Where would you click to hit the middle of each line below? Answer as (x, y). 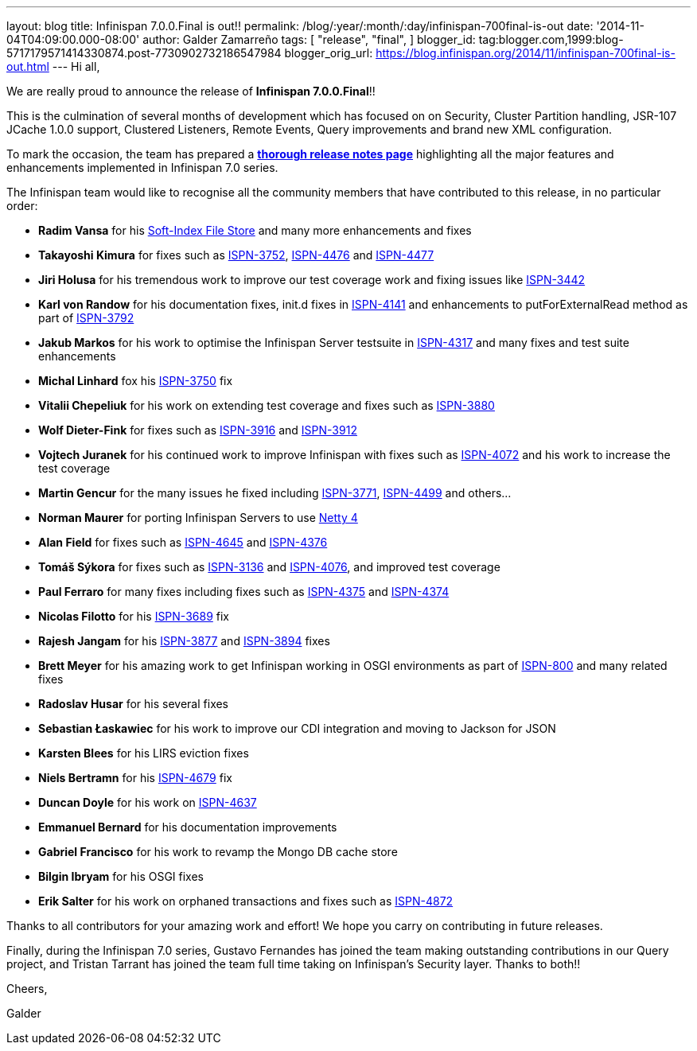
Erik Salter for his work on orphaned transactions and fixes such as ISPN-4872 (246, 901)
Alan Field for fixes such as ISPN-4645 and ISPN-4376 (183, 542)
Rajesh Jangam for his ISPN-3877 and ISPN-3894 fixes (184, 641)
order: (22, 206)
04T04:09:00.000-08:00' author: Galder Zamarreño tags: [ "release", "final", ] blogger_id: (241, 39)
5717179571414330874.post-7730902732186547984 (144, 53)
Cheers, (27, 989)
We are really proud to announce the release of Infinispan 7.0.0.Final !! (191, 91)
